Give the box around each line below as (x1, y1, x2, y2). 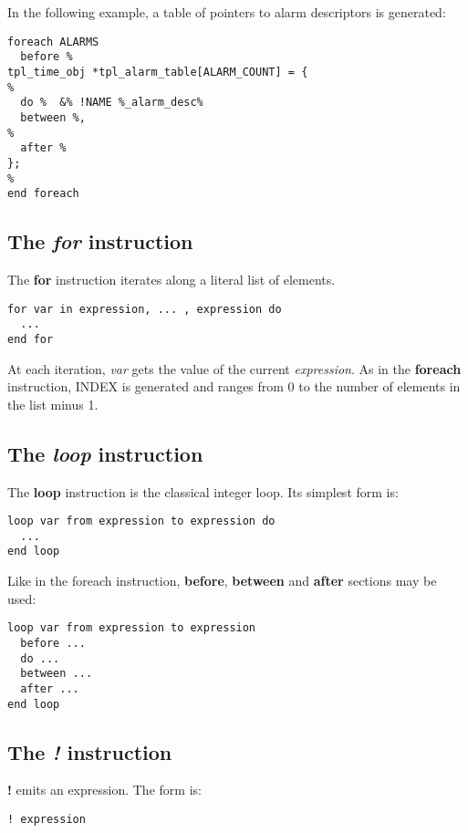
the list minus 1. (7, 394, 99, 413)
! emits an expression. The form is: (7, 780, 202, 799)
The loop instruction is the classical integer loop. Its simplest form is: (7, 482, 399, 501)
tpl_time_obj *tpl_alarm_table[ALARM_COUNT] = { (7, 65, 308, 78)
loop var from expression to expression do (7, 515, 276, 528)
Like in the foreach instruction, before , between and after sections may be (7, 571, 437, 590)
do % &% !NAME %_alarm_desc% (20, 96, 203, 109)
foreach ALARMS (7, 35, 99, 48)
